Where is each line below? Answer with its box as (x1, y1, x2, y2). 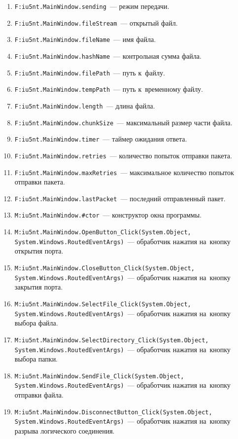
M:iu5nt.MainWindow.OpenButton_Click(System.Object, (14, 229, 191, 236)
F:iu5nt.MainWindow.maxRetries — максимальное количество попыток (14, 167, 234, 177)
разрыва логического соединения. (14, 425, 115, 436)
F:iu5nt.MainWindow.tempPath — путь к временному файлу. (14, 84, 204, 94)
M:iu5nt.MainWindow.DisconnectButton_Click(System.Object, (14, 408, 212, 416)
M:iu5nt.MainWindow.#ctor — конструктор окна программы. (14, 210, 202, 220)
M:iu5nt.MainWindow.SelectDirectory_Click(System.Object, (14, 336, 209, 344)
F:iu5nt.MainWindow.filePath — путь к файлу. (14, 67, 165, 77)
